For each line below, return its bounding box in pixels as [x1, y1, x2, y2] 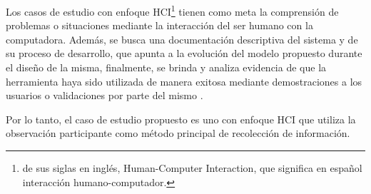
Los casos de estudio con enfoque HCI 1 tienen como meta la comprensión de [6, 2, 339, 19]
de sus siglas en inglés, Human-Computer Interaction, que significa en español [22, 160, 362, 175]
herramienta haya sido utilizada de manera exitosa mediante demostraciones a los [6, 73, 362, 88]
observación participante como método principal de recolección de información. [6, 126, 350, 141]
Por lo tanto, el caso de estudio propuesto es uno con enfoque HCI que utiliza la [6, 111, 356, 126]
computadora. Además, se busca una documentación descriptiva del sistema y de [6, 31, 358, 46]
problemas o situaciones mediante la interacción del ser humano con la [6, 18, 313, 33]
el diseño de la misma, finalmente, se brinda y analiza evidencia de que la [6, 60, 327, 75]
